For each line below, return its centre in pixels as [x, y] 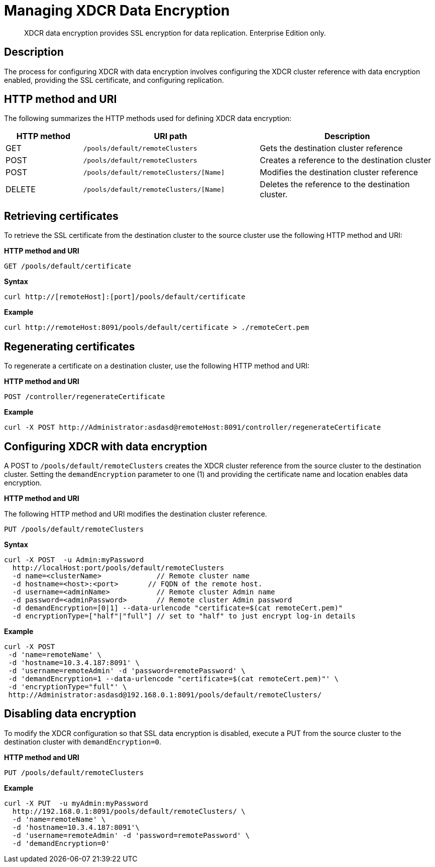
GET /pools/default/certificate [68, 266]
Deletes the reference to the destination [335, 184]
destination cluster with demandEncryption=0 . [83, 741]
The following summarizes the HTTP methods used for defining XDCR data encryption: [148, 118]
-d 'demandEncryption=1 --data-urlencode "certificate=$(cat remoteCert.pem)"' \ [173, 678]
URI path [171, 136]
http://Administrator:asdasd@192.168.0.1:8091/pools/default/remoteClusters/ [165, 695]
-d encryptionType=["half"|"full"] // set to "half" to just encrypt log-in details [184, 616]
